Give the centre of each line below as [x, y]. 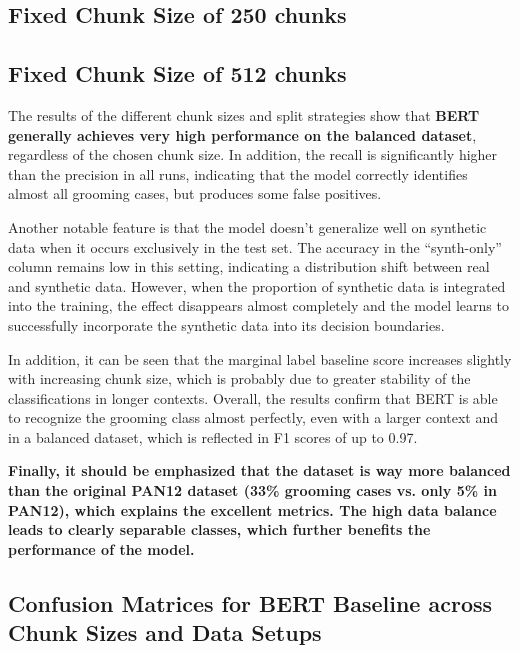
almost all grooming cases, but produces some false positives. [195, 193]
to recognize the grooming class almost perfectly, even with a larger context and [253, 417]
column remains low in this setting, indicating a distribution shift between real [249, 266]
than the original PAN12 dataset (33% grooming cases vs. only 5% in [252, 490]
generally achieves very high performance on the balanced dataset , [242, 134]
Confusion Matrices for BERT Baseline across [250, 602]
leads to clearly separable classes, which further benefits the [219, 529]
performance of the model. [101, 548]
